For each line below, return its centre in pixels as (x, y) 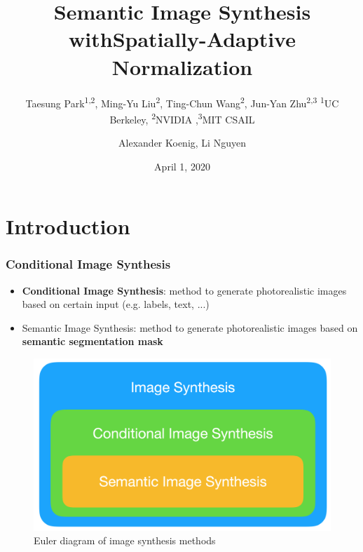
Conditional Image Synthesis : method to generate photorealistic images (184, 290)
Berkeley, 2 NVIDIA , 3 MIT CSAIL (182, 118)
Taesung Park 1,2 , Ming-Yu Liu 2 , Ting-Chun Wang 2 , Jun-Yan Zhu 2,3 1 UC (182, 102)
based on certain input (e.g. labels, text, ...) (116, 304)
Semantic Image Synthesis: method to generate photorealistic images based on (190, 327)
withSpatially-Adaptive (182, 39)
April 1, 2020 (182, 166)
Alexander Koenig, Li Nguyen (182, 142)
